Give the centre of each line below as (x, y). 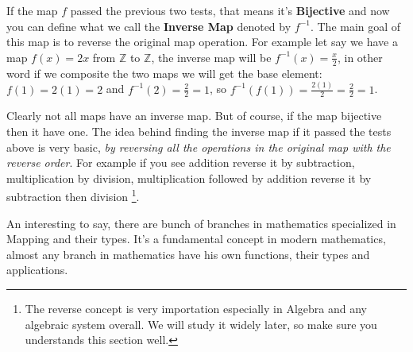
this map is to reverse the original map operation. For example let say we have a (202, 42)
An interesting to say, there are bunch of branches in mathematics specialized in (201, 223)
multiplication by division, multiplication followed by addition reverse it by (189, 178)
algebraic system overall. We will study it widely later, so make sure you (201, 324)
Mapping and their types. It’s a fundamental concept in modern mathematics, (196, 239)
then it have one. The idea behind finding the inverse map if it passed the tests (199, 131)
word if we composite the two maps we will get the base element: (164, 73)
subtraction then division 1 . (73, 195)
